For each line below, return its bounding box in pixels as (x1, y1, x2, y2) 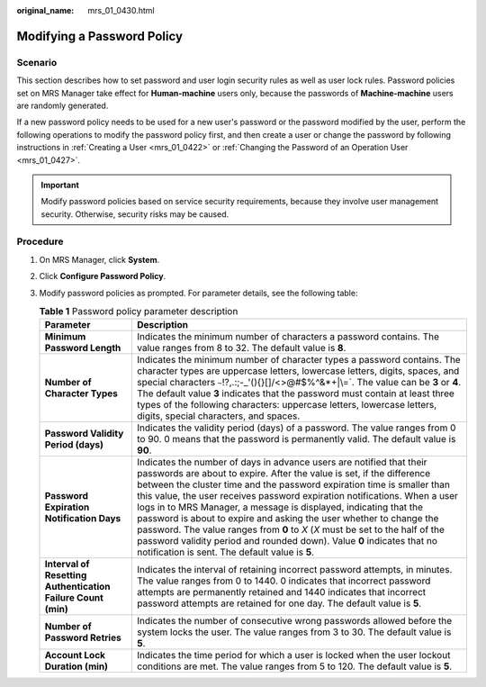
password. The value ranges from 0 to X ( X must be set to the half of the (136, 523, 445, 536)
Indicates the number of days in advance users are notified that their (136, 456, 427, 468)
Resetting (44, 569, 87, 582)
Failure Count (44, 592, 103, 604)
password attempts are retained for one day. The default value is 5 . (136, 597, 422, 610)
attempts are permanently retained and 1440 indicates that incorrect (136, 586, 427, 599)
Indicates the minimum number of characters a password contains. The (136, 330, 440, 343)
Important (40, 179, 80, 190)
